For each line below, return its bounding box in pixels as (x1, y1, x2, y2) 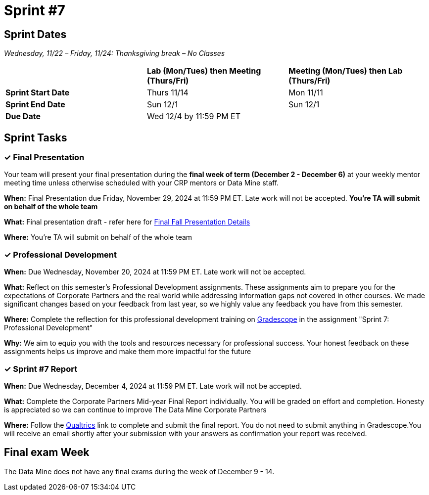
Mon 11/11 (288, 88, 323, 98)
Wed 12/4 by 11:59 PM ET (146, 111, 241, 122)
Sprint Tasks (4, 131, 67, 144)
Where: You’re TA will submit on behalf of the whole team (4, 233, 192, 242)
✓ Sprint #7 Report (4, 363, 78, 374)
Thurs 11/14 (146, 88, 189, 98)
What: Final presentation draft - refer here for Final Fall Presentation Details (4, 218, 250, 226)
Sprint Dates (4, 28, 67, 41)
